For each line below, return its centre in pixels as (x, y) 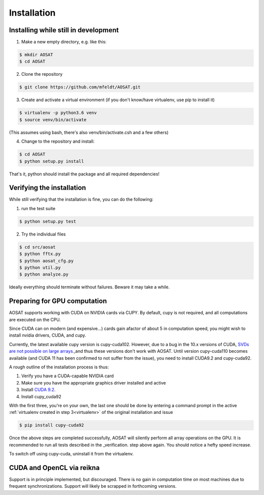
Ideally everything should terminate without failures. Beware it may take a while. (89, 287)
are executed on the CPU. (35, 320)
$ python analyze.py (44, 274)
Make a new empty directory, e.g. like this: (64, 42)
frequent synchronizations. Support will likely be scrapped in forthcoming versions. (93, 486)
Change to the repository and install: (58, 141)
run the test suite (38, 208)
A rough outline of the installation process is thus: (59, 367)
